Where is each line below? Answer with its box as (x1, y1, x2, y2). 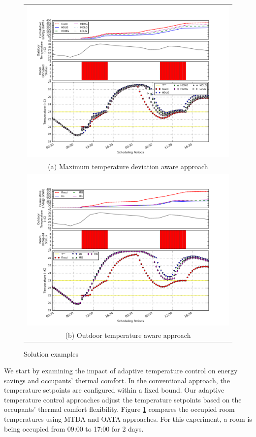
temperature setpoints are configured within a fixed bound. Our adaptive (4, 385, 224, 395)
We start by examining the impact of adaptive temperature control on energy (4, 365, 238, 375)
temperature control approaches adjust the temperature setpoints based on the (4, 394, 242, 404)
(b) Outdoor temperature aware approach (65, 330, 191, 340)
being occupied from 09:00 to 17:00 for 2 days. (4, 423, 144, 434)
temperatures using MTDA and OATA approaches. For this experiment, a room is (4, 413, 252, 424)
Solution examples (24, 349, 78, 359)
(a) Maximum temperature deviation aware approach (48, 161, 208, 172)
